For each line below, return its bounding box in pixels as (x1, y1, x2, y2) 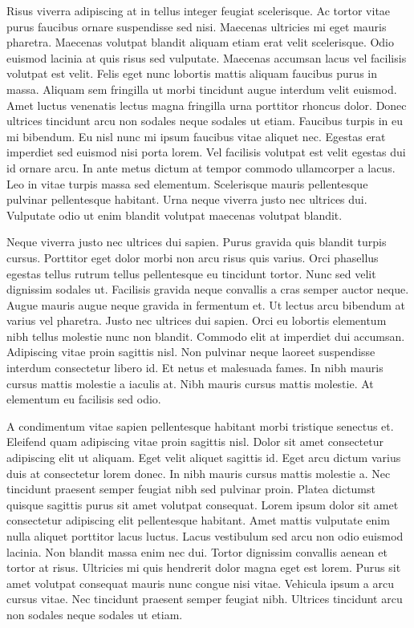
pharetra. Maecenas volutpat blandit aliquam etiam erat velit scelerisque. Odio (6, 34, 395, 51)
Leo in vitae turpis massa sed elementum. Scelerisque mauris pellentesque (6, 175, 368, 192)
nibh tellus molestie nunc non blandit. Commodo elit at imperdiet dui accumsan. (6, 327, 405, 344)
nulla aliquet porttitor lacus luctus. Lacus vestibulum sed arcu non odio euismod (6, 528, 404, 544)
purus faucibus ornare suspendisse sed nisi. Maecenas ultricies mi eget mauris (6, 18, 387, 34)
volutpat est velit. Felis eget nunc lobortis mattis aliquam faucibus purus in (6, 65, 377, 82)
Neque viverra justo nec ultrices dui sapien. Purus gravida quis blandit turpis (6, 233, 387, 250)
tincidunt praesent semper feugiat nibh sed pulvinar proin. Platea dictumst (6, 480, 375, 497)
